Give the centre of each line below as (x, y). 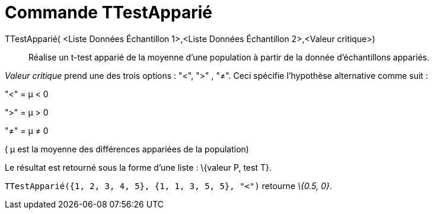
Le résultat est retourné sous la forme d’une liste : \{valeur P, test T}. (138, 167)
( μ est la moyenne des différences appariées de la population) (127, 149)
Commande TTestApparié (108, 12)
